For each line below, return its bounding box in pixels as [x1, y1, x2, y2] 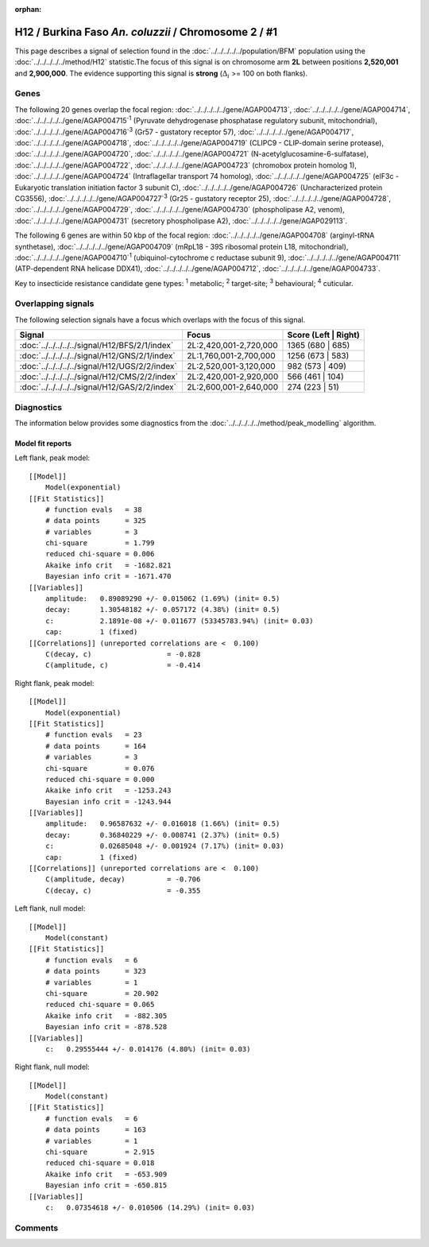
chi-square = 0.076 [44, 764, 155, 773]
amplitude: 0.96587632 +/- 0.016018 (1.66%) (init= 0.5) [44, 819, 280, 828]
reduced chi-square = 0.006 [44, 549, 155, 559]
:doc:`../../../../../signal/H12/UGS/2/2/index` [19, 361, 178, 372]
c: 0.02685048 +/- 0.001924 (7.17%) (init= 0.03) [44, 842, 285, 850]
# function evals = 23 [44, 730, 142, 739]
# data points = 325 [44, 517, 147, 525]
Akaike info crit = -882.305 [44, 1011, 168, 1020]
